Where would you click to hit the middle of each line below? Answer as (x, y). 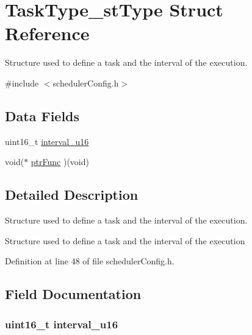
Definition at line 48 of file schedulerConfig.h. (90, 261)
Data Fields (42, 115)
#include (22, 83)
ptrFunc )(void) (60, 162)
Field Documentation (73, 294)
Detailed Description (72, 195)
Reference (47, 33)
